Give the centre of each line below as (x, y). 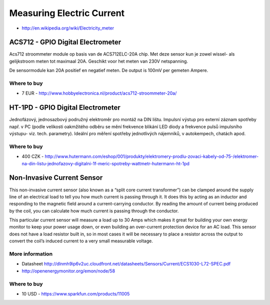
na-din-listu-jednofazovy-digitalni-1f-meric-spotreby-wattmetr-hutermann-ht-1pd (106, 163)
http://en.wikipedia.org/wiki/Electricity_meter (68, 28)
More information (31, 254)
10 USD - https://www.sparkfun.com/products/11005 (76, 293)
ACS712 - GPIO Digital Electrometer (65, 42)
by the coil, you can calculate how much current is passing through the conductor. (94, 211)
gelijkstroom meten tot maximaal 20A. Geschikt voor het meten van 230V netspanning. (99, 61)
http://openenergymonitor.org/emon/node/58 (68, 271)
